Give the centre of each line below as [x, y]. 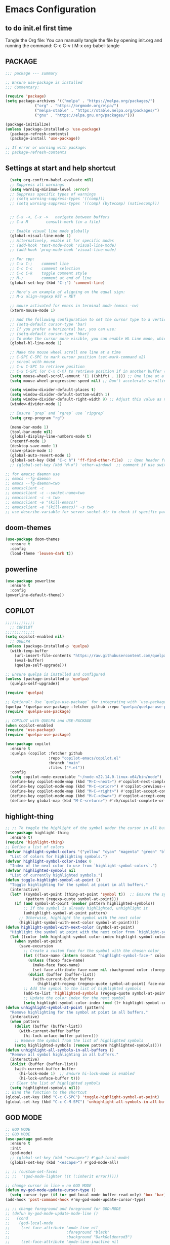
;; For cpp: [23, 259]
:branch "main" [64, 763]
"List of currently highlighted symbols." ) [56, 875]
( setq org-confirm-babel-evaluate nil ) [52, 180]
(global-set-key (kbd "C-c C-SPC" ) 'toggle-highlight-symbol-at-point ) [82, 1097]
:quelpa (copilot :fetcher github [46, 753]
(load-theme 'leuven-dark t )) [41, 553]
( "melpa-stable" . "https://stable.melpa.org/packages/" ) [97, 111]
